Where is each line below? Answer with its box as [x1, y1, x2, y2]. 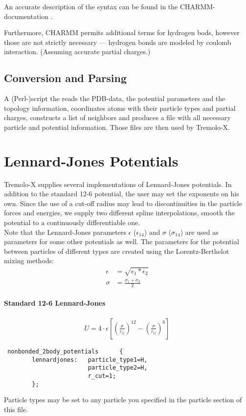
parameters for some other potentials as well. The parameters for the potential [4, 236, 239, 247]
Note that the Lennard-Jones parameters [4, 227, 126, 237]
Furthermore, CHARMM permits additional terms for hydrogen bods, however [4, 27, 240, 38]
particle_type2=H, [88, 364, 148, 372]
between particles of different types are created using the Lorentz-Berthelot [4, 246, 229, 256]
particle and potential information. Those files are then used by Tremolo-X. [4, 122, 230, 132]
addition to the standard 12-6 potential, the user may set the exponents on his [4, 188, 239, 199]
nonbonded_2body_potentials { [7, 348, 123, 355]
